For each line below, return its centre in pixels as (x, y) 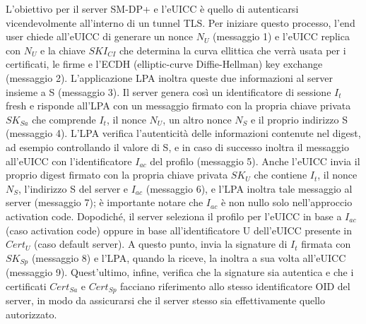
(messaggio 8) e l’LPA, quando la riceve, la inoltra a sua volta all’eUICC (189, 257)
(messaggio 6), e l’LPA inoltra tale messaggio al (249, 188)
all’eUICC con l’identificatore (69, 161)
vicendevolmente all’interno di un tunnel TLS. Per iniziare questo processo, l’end (181, 22)
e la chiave (63, 50)
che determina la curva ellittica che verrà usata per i (232, 50)
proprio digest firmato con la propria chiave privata (117, 175)
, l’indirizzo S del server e (73, 188)
